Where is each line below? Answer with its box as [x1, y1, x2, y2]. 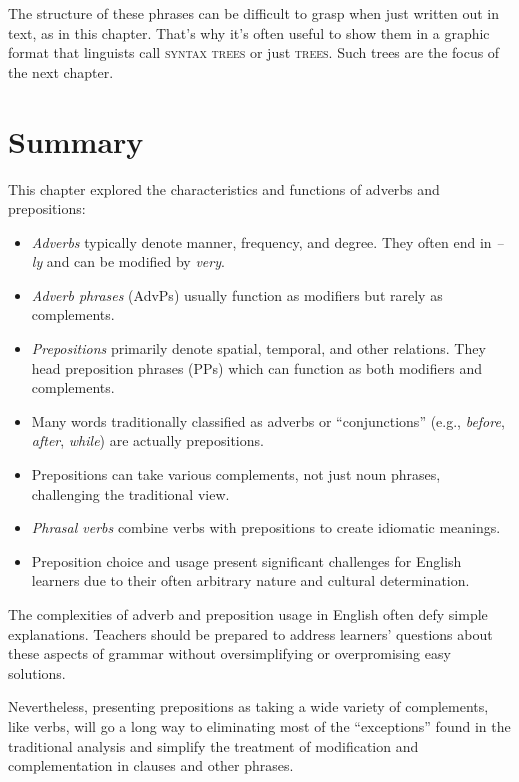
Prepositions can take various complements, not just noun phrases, [31, 464, 441, 485]
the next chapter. [8, 61, 114, 82]
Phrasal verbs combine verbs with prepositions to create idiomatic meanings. [31, 517, 501, 538]
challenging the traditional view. [31, 483, 230, 504]
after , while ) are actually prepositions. [31, 430, 264, 451]
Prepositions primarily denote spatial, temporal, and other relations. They [31, 338, 486, 359]
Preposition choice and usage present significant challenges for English [31, 550, 462, 571]
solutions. [8, 662, 66, 683]
